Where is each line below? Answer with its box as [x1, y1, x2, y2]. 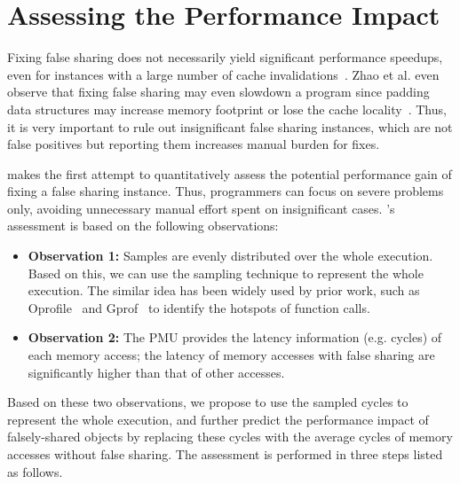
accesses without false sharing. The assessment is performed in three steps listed [7, 445, 443, 463]
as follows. [7, 462, 63, 480]
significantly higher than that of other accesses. [28, 363, 285, 381]
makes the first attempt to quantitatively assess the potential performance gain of [7, 164, 452, 183]
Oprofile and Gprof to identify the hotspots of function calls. [28, 298, 370, 316]
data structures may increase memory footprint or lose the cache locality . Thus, [7, 99, 447, 118]
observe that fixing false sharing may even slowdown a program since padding [7, 82, 430, 101]
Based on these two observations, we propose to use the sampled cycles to [7, 393, 408, 411]
